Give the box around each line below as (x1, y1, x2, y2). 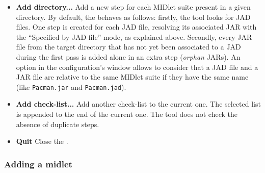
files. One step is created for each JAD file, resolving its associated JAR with (16, 21, 257, 32)
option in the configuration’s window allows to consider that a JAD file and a (16, 61, 258, 72)
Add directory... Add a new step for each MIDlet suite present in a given (16, 2, 251, 12)
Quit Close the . (16, 136, 68, 146)
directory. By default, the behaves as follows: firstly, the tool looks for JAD (16, 11, 251, 22)
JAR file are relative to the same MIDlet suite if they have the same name (16, 71, 249, 82)
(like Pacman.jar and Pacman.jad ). (16, 81, 126, 92)
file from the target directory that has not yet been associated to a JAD (16, 41, 241, 52)
